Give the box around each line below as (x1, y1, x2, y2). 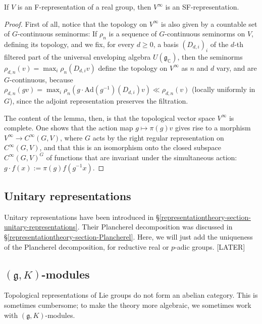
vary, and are (216, 62, 257, 73)
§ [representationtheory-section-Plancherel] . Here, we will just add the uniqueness (4, 231, 253, 242)
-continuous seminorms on (165, 28, 245, 39)
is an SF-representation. (165, 2, 239, 12)
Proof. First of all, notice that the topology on (4, 18, 147, 29)
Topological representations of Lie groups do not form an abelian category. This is (4, 290, 258, 300)
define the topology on (98, 62, 168, 73)
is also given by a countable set (161, 18, 257, 29)
